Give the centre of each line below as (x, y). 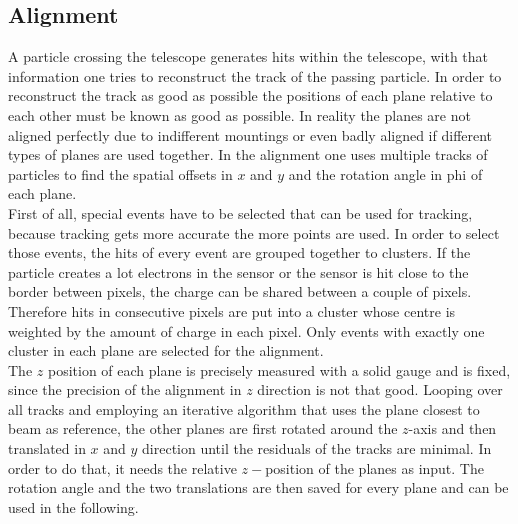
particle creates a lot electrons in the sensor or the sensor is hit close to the (238, 271)
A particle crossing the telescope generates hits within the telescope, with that (248, 56)
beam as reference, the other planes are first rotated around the (203, 428)
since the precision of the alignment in (125, 389)
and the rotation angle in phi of (385, 173)
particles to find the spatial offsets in (120, 173)
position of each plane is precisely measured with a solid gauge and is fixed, (279, 369)
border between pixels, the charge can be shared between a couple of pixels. (240, 291)
